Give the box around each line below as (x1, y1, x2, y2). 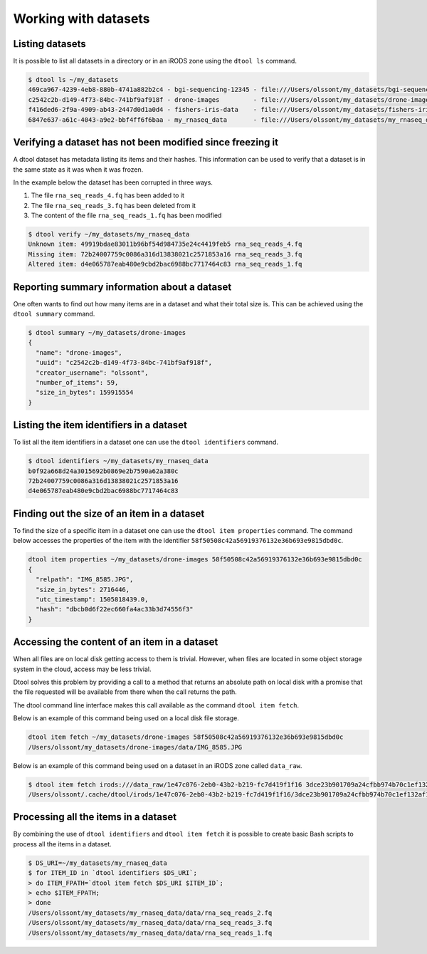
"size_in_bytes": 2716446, (36, 585, 130, 593)
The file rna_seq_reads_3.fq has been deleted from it (31, 201, 196, 209)
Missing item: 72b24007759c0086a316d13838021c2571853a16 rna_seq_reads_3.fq (28, 250, 302, 258)
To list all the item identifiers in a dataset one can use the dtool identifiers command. (13, 438, 279, 447)
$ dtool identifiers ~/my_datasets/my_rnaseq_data (28, 457, 209, 465)
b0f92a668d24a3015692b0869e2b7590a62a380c (28, 467, 179, 475)
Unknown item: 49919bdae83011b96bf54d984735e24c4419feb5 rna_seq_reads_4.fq (28, 240, 302, 249)
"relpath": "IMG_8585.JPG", (36, 576, 134, 584)
